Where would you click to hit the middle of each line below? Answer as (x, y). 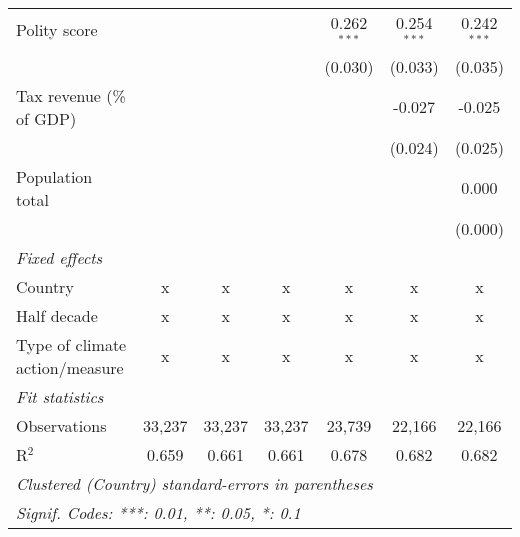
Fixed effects (59, 257)
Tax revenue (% (71, 95)
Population (54, 176)
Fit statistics (60, 396)
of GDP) (46, 118)
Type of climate (71, 344)
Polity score (57, 30)
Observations (61, 425)
